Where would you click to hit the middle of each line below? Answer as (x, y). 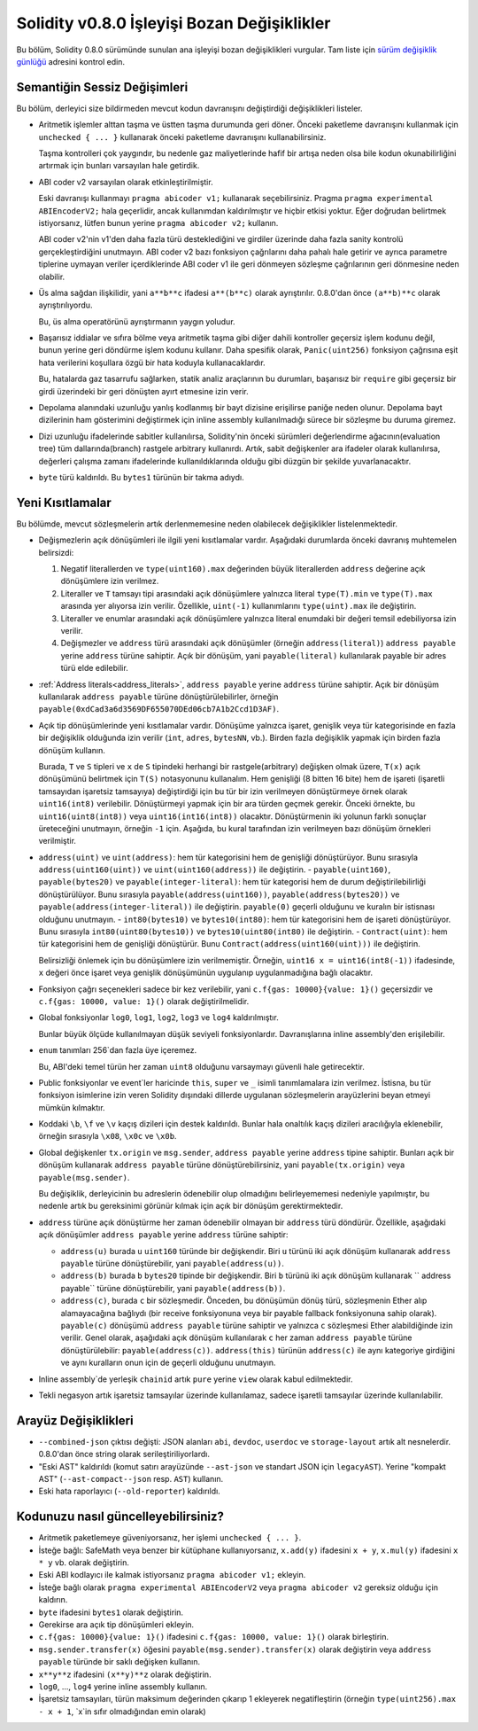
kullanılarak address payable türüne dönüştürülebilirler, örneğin (158, 697)
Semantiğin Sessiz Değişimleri (102, 87)
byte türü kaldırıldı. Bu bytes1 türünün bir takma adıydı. (141, 477)
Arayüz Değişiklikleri (75, 1420)
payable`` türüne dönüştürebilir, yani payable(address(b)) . (173, 1288)
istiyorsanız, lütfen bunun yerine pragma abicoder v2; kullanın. (158, 222)
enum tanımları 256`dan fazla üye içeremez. (118, 1050)
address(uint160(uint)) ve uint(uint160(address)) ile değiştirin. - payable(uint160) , (215, 869)
